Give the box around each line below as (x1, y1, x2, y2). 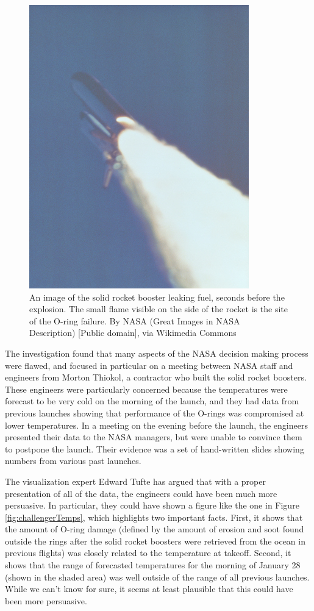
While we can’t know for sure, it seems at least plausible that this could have (5, 582, 293, 595)
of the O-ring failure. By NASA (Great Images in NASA (29, 314, 240, 327)
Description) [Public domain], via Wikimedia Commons (29, 326, 237, 339)
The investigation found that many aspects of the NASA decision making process (5, 346, 309, 359)
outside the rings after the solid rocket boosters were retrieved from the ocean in (5, 534, 305, 547)
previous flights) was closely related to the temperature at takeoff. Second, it (5, 546, 291, 559)
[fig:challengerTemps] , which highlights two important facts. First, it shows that (5, 510, 303, 523)
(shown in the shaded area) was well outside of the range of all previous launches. (5, 570, 310, 583)
